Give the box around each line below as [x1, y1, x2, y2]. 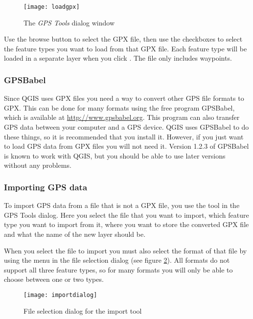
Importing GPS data [4, 181, 88, 193]
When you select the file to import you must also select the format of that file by [4, 245, 247, 255]
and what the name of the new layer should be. [4, 229, 146, 239]
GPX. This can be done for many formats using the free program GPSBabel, [4, 102, 235, 113]
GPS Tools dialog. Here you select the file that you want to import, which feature [4, 209, 249, 220]
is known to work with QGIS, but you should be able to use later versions [4, 150, 226, 160]
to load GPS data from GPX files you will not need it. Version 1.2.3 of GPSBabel [4, 141, 249, 151]
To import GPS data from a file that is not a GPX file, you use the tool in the [4, 200, 240, 210]
